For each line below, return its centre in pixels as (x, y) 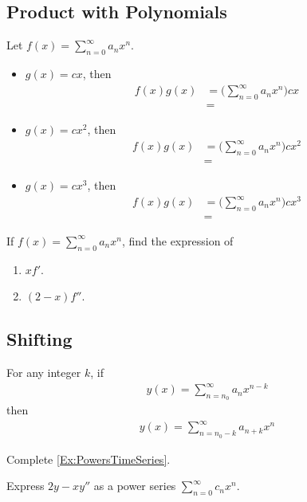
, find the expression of (177, 240)
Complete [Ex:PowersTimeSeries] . (89, 459)
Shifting (39, 339)
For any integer (44, 373)
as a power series (135, 486)
